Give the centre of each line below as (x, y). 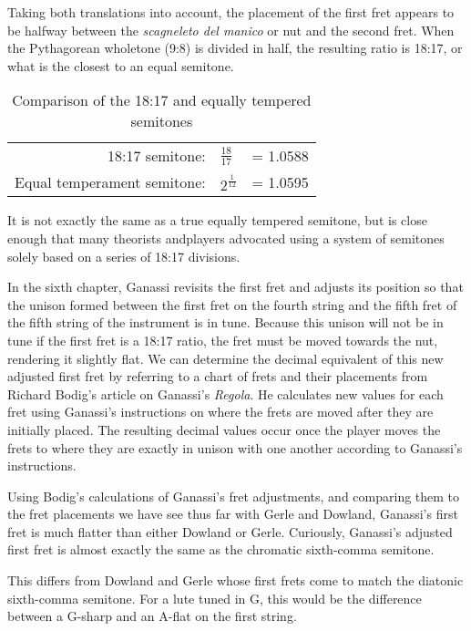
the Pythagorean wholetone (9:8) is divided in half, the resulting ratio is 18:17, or (235, 48)
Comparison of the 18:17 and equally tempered (162, 100)
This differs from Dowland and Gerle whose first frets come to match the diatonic (235, 580)
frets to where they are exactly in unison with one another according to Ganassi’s (235, 447)
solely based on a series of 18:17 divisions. (124, 256)
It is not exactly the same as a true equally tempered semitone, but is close (217, 220)
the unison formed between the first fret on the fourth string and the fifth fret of (232, 304)
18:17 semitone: (157, 156)
